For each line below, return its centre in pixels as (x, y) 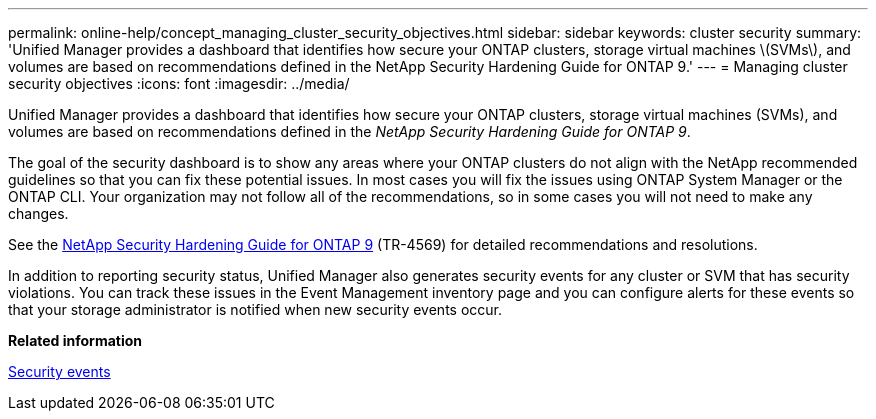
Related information (75, 340)
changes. (38, 213)
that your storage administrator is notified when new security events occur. (255, 309)
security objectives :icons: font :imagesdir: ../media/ (179, 83)
